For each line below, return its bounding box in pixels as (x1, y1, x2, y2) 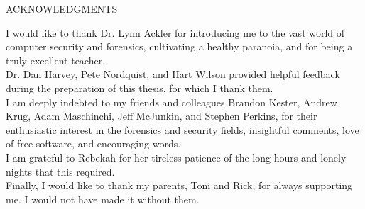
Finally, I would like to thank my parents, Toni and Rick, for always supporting (6, 178, 353, 193)
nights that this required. (6, 164, 115, 179)
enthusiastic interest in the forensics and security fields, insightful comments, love (6, 122, 359, 137)
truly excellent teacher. (6, 52, 106, 67)
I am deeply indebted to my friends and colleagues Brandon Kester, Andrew (6, 94, 337, 109)
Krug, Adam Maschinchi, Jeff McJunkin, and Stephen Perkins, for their (6, 108, 317, 123)
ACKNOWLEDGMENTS (6, 1, 118, 16)
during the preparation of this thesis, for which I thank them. (6, 80, 273, 95)
